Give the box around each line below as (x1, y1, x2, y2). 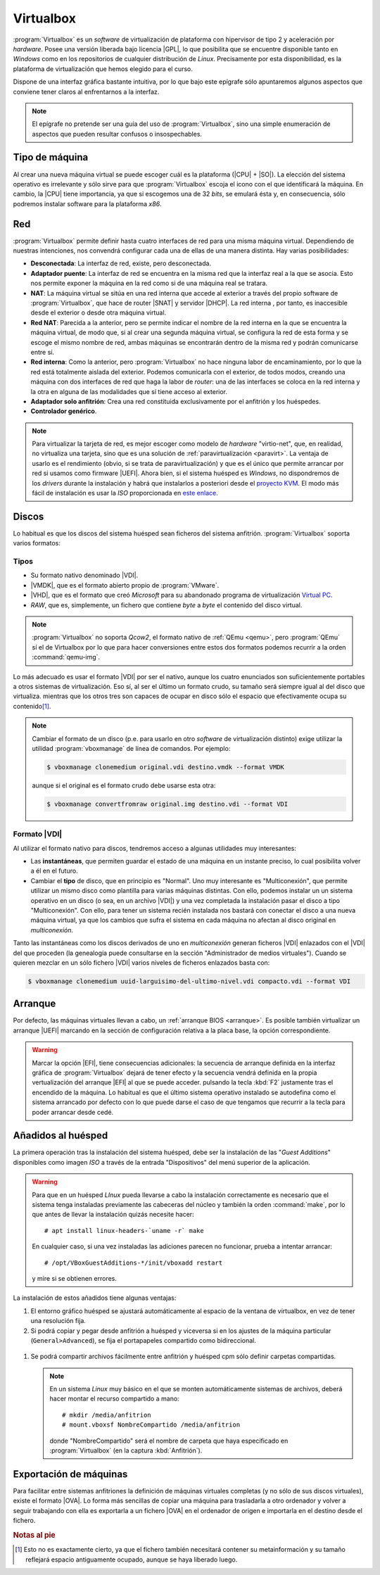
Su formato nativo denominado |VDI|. (30, 571, 139, 580)
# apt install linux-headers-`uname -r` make (44, 1227, 204, 1234)
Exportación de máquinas (13, 1468, 128, 1480)
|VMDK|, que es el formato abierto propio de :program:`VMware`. (30, 581, 220, 589)
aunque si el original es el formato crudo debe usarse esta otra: (32, 781, 216, 790)
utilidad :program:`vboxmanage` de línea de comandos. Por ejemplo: (32, 744, 231, 752)
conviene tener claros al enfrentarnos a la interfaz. (13, 87, 160, 96)
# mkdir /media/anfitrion (62, 1411, 151, 1419)
